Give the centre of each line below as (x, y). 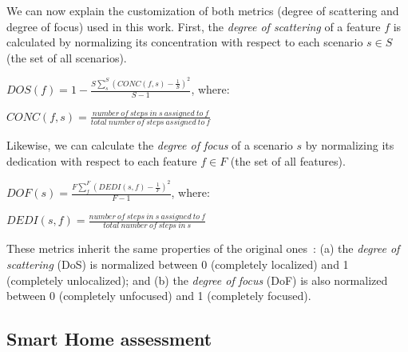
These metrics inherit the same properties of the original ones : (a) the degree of (203, 248)
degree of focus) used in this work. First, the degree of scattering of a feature (194, 26)
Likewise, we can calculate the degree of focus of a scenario (150, 145)
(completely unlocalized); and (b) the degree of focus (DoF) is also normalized (197, 280)
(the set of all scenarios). (67, 57)
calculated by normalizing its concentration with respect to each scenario (185, 42)
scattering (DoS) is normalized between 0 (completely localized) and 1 (178, 264)
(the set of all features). (288, 160)
